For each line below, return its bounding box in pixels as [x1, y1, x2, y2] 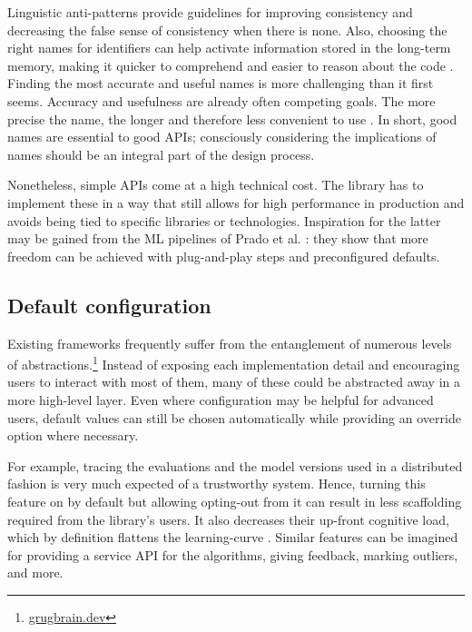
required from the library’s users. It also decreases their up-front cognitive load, [7, 509, 449, 528]
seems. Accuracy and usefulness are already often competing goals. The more [7, 91, 436, 110]
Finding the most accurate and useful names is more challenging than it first [7, 74, 434, 93]
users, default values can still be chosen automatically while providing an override [7, 408, 461, 427]
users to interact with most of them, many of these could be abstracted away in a [7, 372, 461, 391]
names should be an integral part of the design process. [7, 144, 315, 163]
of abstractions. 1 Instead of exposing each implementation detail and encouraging [7, 352, 460, 373]
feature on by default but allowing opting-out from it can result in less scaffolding [7, 491, 462, 510]
